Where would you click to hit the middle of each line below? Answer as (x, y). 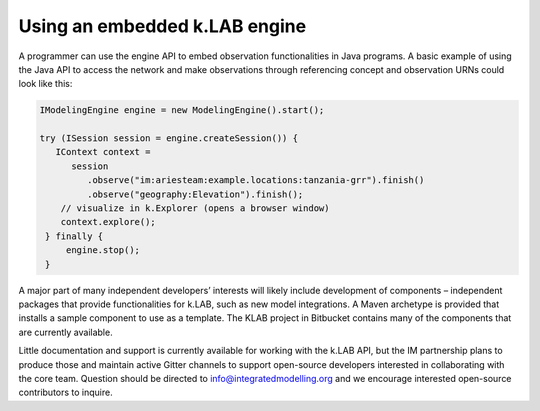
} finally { (74, 236)
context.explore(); (108, 222)
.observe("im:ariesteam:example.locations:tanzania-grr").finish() (255, 180)
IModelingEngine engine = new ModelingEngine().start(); (182, 110)
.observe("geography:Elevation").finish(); (195, 194)
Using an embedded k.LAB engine (162, 26)
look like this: (45, 84)
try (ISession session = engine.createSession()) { (169, 138)
